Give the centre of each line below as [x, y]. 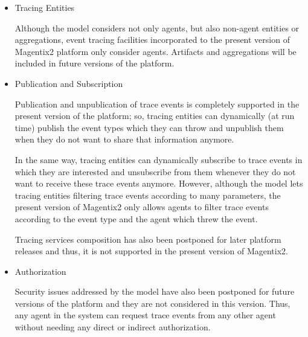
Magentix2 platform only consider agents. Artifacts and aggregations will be [156, 51]
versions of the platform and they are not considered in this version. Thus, [152, 303]
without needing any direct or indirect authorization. [113, 327]
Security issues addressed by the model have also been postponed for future [155, 291]
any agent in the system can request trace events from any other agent [145, 315]
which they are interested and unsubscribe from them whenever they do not [155, 171]
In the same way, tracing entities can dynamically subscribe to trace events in [159, 159]
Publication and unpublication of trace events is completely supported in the [157, 104]
